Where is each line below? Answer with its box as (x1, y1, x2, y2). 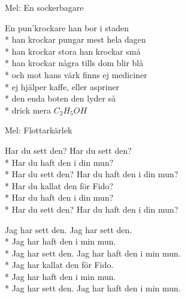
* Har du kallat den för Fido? (5, 179, 114, 192)
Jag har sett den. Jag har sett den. (5, 223, 132, 236)
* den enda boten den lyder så (5, 92, 116, 105)
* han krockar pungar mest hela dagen (5, 33, 146, 46)
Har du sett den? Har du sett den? (5, 144, 132, 156)
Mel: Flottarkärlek (5, 124, 72, 136)
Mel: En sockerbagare (5, 1, 84, 13)
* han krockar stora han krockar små (5, 44, 141, 57)
